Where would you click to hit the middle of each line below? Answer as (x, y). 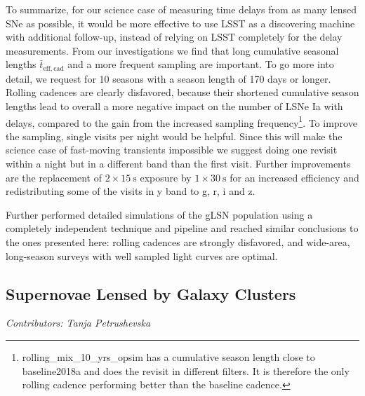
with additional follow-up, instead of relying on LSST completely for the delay (174, 37)
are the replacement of (54, 177)
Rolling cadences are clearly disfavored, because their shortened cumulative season (182, 92)
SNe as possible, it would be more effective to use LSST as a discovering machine (180, 23)
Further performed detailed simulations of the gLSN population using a (159, 214)
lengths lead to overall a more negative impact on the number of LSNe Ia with (174, 106)
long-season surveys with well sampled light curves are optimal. (142, 255)
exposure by (166, 177)
